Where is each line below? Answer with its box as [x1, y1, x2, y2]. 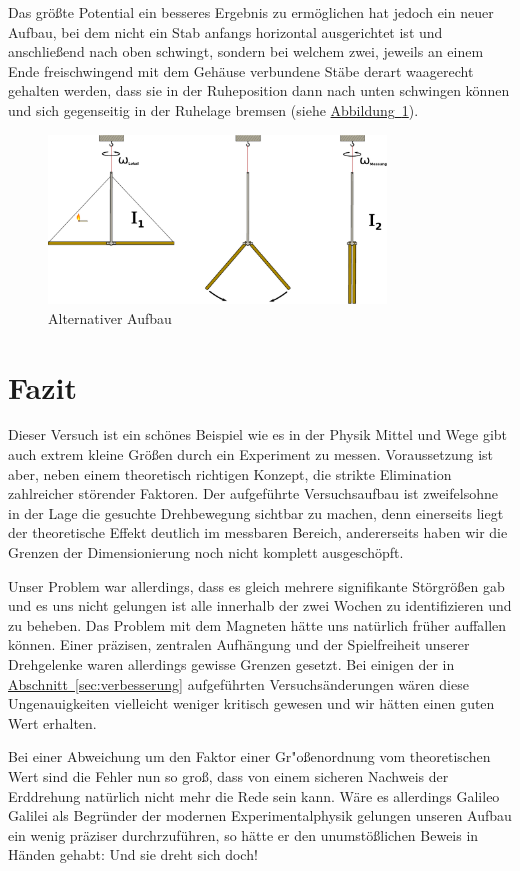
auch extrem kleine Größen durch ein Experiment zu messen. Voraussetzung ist [8, 444, 494, 465]
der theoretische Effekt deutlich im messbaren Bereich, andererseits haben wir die [8, 522, 508, 543]
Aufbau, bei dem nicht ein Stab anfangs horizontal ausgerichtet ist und [8, 21, 443, 42]
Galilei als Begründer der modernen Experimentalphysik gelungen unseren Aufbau [8, 805, 512, 826]
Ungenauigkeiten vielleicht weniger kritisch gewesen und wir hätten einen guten [8, 693, 495, 714]
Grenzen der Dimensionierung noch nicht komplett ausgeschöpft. [8, 542, 404, 563]
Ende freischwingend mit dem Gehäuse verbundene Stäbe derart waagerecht [8, 60, 474, 81]
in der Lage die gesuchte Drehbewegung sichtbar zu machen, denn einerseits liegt [8, 502, 504, 523]
